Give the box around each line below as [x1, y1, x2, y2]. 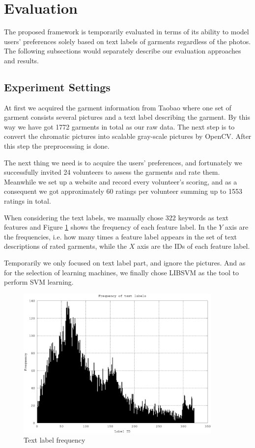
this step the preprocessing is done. [4, 141, 110, 151]
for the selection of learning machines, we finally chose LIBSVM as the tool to [4, 267, 239, 277]
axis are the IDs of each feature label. [137, 241, 250, 251]
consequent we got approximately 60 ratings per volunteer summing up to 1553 [4, 186, 242, 196]
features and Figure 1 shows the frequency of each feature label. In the [4, 222, 217, 232]
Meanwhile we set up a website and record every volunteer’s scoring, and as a [4, 176, 237, 186]
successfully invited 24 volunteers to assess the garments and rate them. [4, 167, 220, 177]
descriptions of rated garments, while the [4, 241, 127, 251]
